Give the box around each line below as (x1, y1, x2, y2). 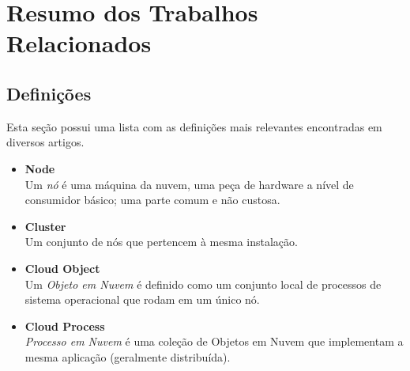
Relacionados (6, 27, 152, 59)
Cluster (24, 218, 66, 234)
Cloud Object (24, 259, 100, 276)
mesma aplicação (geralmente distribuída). (24, 348, 231, 365)
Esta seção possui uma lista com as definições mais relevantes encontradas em (6, 118, 382, 134)
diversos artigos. (6, 134, 85, 150)
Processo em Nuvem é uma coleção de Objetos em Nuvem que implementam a (24, 333, 404, 350)
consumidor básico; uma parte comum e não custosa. (24, 191, 280, 208)
